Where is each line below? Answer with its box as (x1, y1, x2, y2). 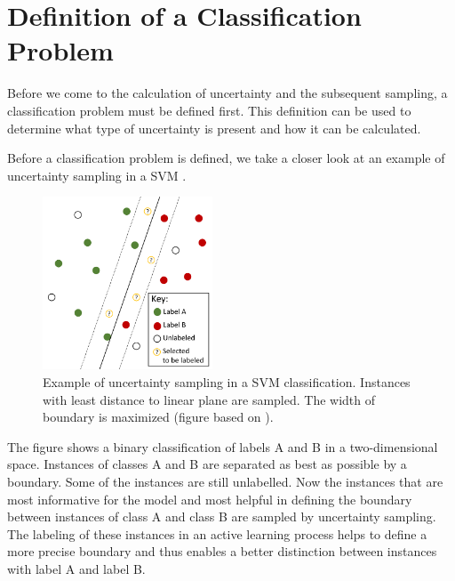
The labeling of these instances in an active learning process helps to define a (7, 524, 427, 543)
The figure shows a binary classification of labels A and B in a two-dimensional (7, 437, 438, 456)
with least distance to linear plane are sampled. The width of (43, 390, 376, 408)
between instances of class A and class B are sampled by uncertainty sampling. (7, 507, 436, 526)
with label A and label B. (7, 559, 146, 577)
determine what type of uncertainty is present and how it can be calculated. (7, 118, 421, 137)
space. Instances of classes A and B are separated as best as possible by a (7, 455, 407, 473)
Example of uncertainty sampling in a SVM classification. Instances (43, 372, 411, 391)
